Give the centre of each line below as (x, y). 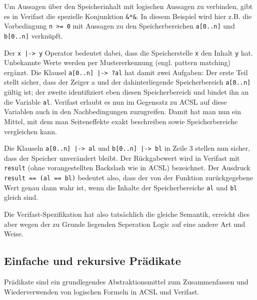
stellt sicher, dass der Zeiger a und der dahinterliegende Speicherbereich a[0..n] (127, 82)
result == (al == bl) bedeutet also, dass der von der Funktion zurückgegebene (129, 178)
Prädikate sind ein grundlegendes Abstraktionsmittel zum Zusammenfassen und (126, 281)
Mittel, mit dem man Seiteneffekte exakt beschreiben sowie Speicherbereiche (121, 121)
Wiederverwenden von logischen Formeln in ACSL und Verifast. (102, 291)
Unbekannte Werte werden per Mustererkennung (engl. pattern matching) (117, 62)
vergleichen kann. (30, 131)
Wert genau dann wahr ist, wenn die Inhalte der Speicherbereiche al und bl (121, 187)
